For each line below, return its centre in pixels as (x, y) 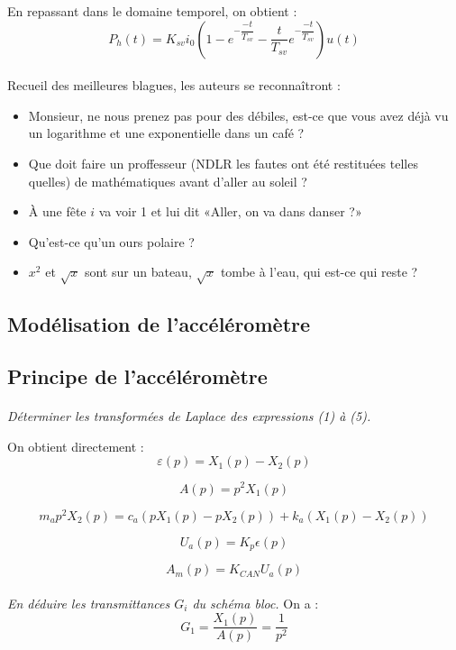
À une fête (57, 211)
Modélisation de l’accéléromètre (159, 323)
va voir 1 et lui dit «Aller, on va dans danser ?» (230, 211)
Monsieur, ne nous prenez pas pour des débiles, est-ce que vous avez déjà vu (238, 115)
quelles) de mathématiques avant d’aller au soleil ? (168, 181)
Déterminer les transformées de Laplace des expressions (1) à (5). (189, 416)
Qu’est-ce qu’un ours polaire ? (111, 241)
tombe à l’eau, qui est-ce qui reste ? (319, 272)
